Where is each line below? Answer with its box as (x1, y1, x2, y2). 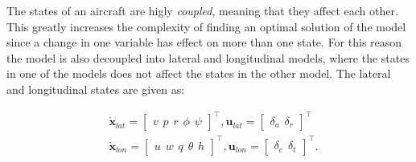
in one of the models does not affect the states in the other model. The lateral (6, 65, 391, 82)
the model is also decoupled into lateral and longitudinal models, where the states (6, 49, 410, 66)
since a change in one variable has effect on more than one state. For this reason (6, 34, 402, 51)
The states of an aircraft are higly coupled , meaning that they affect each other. (6, 2, 398, 18)
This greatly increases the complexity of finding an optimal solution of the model (6, 18, 406, 34)
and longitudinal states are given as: (6, 80, 185, 97)
